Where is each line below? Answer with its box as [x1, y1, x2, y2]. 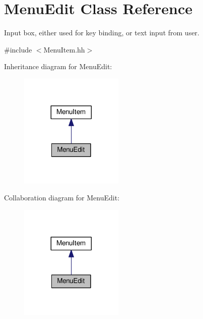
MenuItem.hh [43, 44, 85, 55]
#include [4, 44, 32, 55]
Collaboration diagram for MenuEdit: [4, 192, 120, 203]
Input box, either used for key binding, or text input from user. [4, 27, 199, 38]
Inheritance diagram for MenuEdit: [4, 61, 112, 72]
